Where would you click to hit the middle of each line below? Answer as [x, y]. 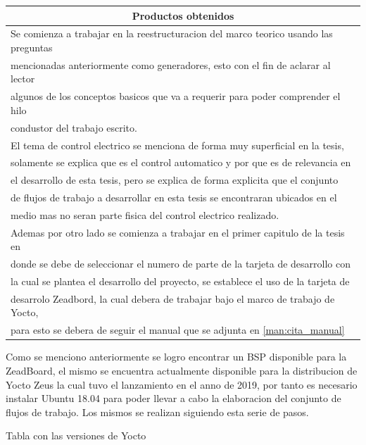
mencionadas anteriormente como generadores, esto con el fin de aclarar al [171, 64]
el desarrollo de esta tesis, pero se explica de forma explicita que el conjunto [175, 180]
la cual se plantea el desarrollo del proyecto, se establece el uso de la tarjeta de [180, 281]
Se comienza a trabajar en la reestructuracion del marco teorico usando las [172, 33]
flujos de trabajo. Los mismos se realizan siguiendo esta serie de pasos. [157, 412]
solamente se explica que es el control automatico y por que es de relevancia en [181, 162]
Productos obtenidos [183, 15]
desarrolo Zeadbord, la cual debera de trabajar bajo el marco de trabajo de [173, 298]
